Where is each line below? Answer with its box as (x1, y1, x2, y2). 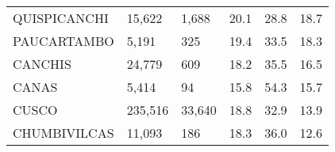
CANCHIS (13, 55, 71, 73)
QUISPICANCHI (13, 9, 109, 27)
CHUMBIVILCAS (13, 123, 114, 142)
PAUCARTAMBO (13, 32, 114, 50)
